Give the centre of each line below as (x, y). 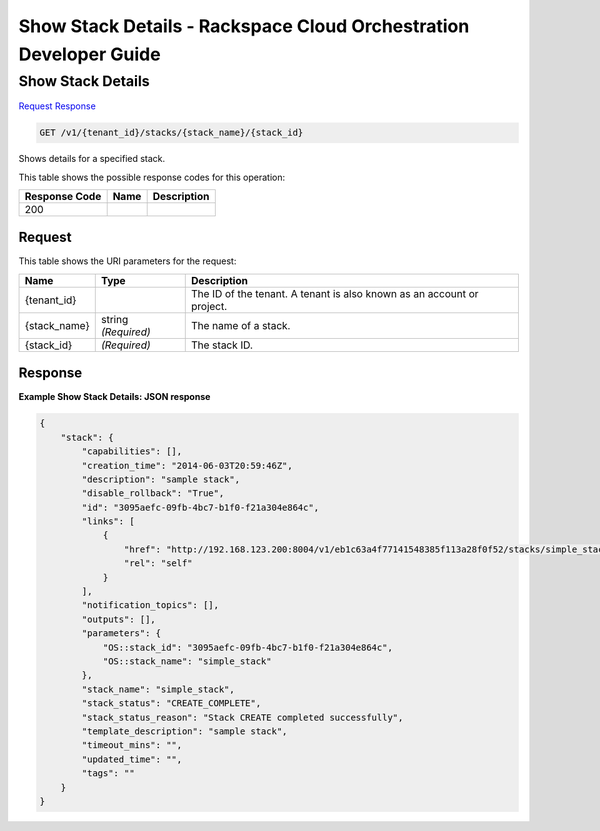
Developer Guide (89, 54)
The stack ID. (222, 345)
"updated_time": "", (132, 759)
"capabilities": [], (132, 451)
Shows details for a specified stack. (92, 159)
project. (209, 306)
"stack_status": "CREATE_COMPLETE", (171, 703)
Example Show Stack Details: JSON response (114, 397)
